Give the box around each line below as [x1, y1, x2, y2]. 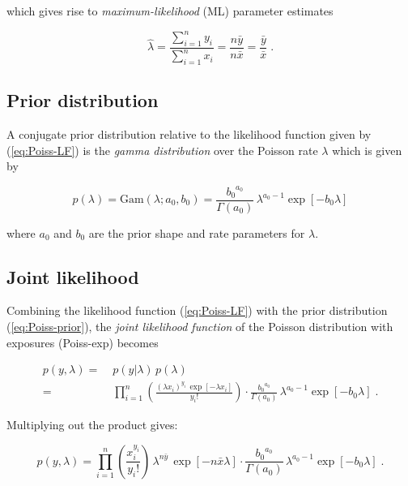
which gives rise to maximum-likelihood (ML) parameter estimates [6, 2, 334, 19]
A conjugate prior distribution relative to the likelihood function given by [6, 126, 372, 143]
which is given [332, 141, 402, 158]
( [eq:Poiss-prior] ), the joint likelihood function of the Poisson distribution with [6, 318, 393, 334]
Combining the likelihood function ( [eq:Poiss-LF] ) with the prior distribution [6, 302, 388, 319]
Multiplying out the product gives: [6, 416, 178, 433]
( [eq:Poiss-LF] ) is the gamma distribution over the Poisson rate [6, 141, 318, 158]
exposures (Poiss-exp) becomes [6, 333, 159, 351]
